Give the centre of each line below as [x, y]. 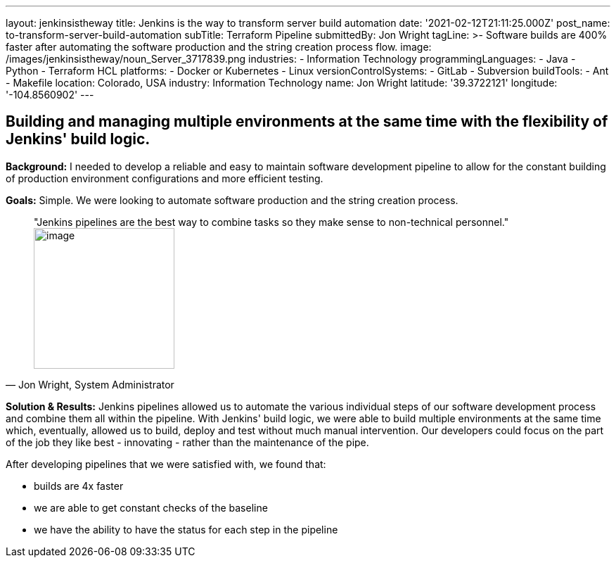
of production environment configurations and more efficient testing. [165, 178]
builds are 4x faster [79, 486]
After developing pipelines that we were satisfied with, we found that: [166, 464]
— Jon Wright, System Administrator [90, 384]
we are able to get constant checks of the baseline [151, 507]
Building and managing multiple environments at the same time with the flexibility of [307, 122]
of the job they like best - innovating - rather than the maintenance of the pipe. [187, 442]
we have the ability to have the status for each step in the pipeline [186, 529]
